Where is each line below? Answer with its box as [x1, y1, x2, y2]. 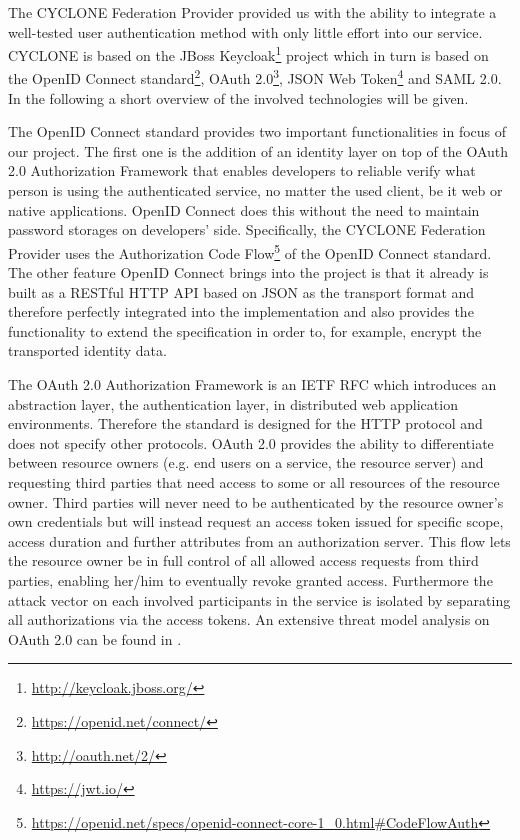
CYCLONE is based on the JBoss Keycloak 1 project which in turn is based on [8, 42, 489, 65]
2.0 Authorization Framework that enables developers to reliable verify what [8, 160, 476, 181]
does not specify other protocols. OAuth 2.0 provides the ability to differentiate [8, 432, 494, 453]
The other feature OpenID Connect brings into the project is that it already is [8, 262, 489, 283]
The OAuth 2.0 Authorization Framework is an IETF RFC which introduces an [8, 374, 497, 395]
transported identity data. [8, 340, 167, 361]
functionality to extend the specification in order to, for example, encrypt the [8, 320, 482, 341]
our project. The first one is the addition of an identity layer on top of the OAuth [8, 140, 509, 161]
